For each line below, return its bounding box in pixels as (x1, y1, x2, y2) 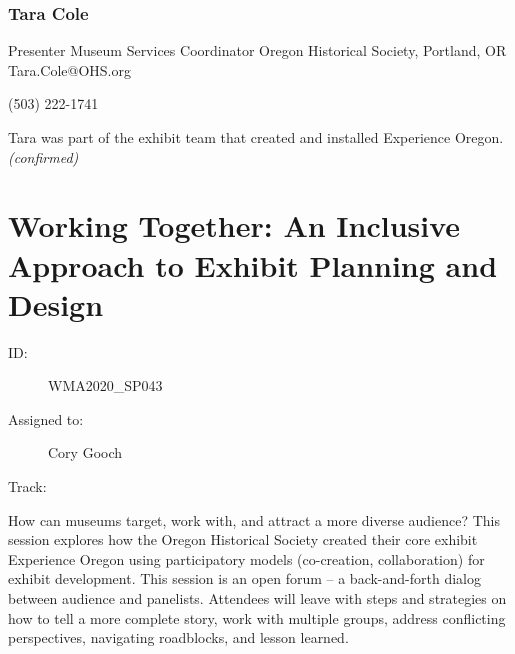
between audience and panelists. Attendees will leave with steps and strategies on (8, 588, 507, 609)
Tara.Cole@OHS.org (8, 59, 131, 80)
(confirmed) (8, 146, 79, 167)
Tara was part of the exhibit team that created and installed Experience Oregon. (8, 127, 504, 147)
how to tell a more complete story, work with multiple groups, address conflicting (8, 607, 506, 628)
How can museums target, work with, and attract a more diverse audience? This (8, 509, 500, 530)
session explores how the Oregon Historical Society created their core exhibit (8, 529, 478, 550)
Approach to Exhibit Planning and (8, 244, 498, 285)
